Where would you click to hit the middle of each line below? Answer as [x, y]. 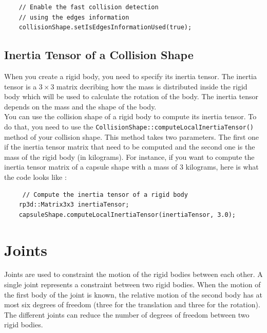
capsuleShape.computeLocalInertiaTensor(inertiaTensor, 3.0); [127, 215]
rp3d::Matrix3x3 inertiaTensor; [74, 205]
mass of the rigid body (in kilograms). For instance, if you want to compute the [129, 156]
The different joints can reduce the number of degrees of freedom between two [127, 314]
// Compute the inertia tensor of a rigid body [105, 195]
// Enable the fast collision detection [89, 7]
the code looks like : [35, 177]
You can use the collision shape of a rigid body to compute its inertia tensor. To [130, 116]
